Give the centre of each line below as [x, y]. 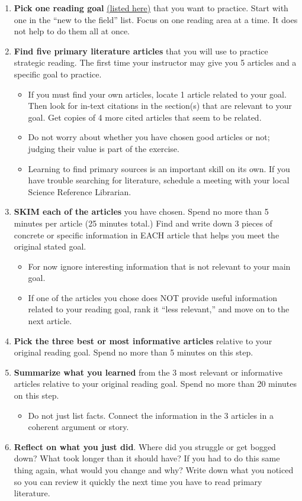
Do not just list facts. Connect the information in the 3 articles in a [151, 415]
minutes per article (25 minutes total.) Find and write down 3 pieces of [143, 223]
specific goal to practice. [58, 74]
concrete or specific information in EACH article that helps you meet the [147, 235]
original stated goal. [50, 246]
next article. [50, 321]
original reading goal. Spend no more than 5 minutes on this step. [134, 352]
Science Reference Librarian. [80, 191]
